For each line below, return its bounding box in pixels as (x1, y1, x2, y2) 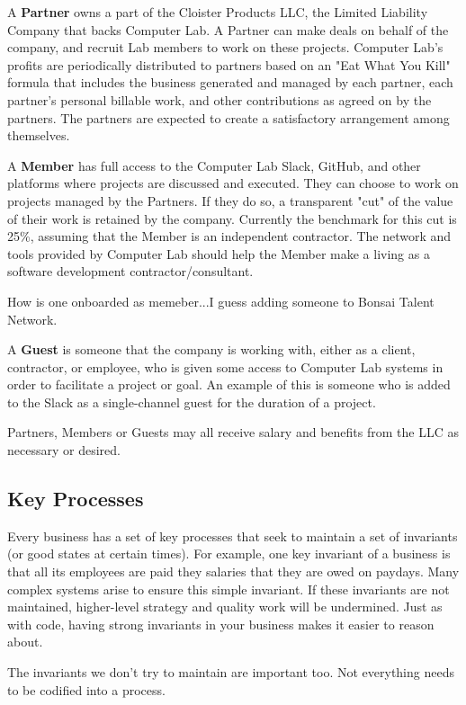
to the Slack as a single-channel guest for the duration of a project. (7, 392, 376, 411)
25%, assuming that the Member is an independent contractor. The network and (7, 227, 452, 245)
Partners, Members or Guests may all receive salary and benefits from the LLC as (7, 423, 459, 442)
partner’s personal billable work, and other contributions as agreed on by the (7, 90, 432, 109)
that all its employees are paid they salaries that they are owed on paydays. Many (7, 562, 460, 581)
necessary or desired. (7, 441, 121, 460)
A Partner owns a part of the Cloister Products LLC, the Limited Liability (7, 3, 428, 21)
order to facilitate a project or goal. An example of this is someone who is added (7, 375, 451, 394)
